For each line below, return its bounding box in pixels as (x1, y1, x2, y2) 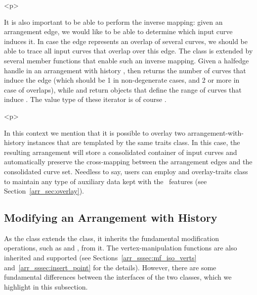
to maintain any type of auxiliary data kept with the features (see (4, 176, 207, 186)
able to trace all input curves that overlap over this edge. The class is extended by (4, 46, 253, 56)
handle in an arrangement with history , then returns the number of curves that (4, 65, 246, 75)
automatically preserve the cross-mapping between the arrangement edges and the (4, 156, 253, 167)
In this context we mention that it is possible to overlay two (4, 127, 186, 138)
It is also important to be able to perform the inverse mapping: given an (4, 16, 223, 27)
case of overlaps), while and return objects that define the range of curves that (4, 84, 242, 95)
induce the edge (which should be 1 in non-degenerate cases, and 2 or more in (4, 75, 240, 85)
